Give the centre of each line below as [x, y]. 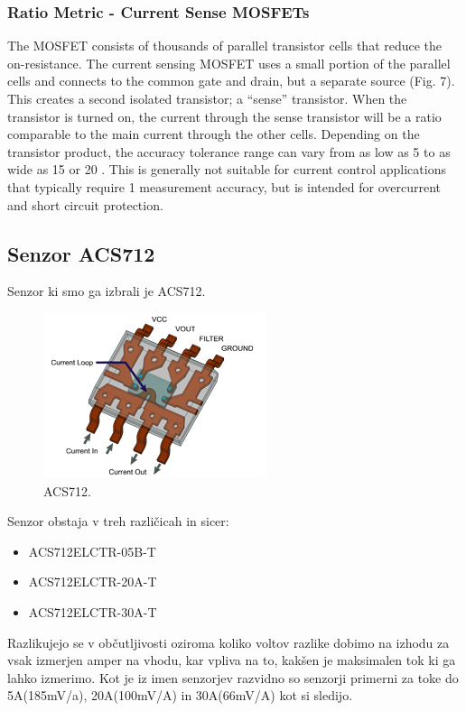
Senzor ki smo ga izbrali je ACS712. [107, 291]
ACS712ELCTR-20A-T [93, 582]
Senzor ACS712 [81, 253]
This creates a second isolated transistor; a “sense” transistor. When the [207, 98]
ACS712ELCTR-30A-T [93, 611]
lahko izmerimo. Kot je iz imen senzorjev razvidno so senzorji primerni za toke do [233, 677]
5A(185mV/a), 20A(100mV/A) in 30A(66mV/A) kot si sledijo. [180, 695]
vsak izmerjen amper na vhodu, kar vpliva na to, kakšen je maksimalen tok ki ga [232, 660]
